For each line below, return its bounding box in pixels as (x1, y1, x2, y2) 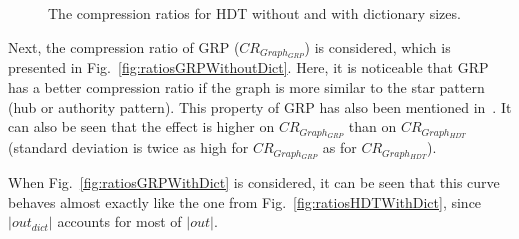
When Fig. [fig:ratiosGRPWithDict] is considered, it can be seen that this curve (8, 171, 500, 192)
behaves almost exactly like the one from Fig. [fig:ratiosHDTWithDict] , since (8, 191, 482, 212)
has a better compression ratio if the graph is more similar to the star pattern (8, 77, 485, 98)
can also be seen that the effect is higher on (8, 116, 275, 137)
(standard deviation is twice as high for (8, 137, 249, 158)
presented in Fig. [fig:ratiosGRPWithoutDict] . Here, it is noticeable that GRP (8, 57, 489, 78)
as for (322, 137, 357, 158)
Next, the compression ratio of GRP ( (8, 36, 240, 57)
